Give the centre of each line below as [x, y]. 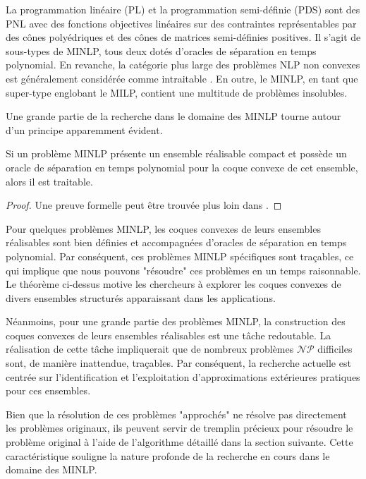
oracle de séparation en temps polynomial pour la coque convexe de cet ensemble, [182, 167]
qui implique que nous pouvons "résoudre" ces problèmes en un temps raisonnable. [183, 270]
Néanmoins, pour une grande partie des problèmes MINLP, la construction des [176, 321]
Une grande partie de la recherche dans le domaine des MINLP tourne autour [173, 116]
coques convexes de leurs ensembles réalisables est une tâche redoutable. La [169, 335]
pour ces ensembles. [48, 390]
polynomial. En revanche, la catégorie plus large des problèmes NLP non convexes [183, 65]
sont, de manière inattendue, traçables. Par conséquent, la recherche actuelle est [178, 363]
